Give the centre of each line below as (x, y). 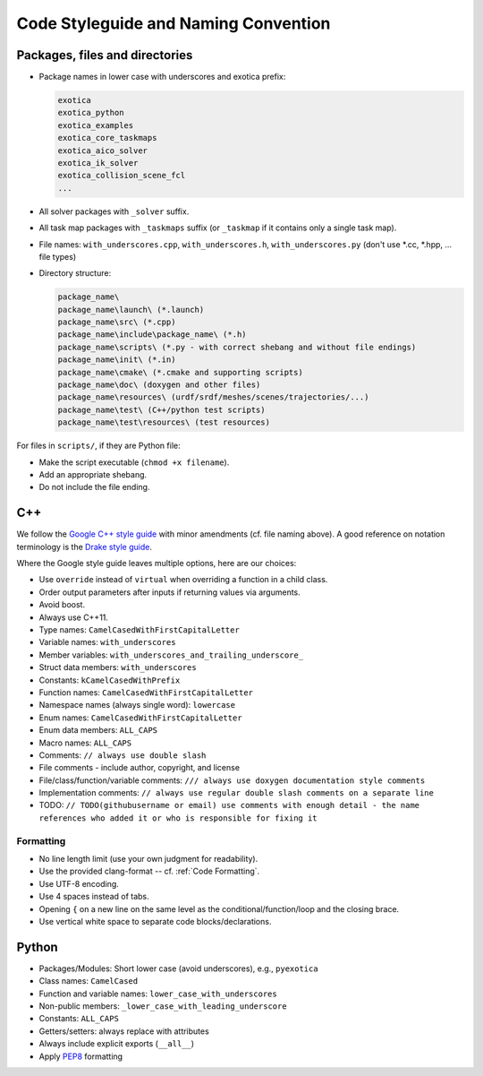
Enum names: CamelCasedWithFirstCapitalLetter (140, 718)
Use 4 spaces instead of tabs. (94, 897)
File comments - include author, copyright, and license (140, 768)
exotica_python (91, 113)
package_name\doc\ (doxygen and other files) (159, 385)
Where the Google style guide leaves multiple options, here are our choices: (157, 564)
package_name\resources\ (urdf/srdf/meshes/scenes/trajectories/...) (213, 397)
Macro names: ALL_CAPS (85, 743)
